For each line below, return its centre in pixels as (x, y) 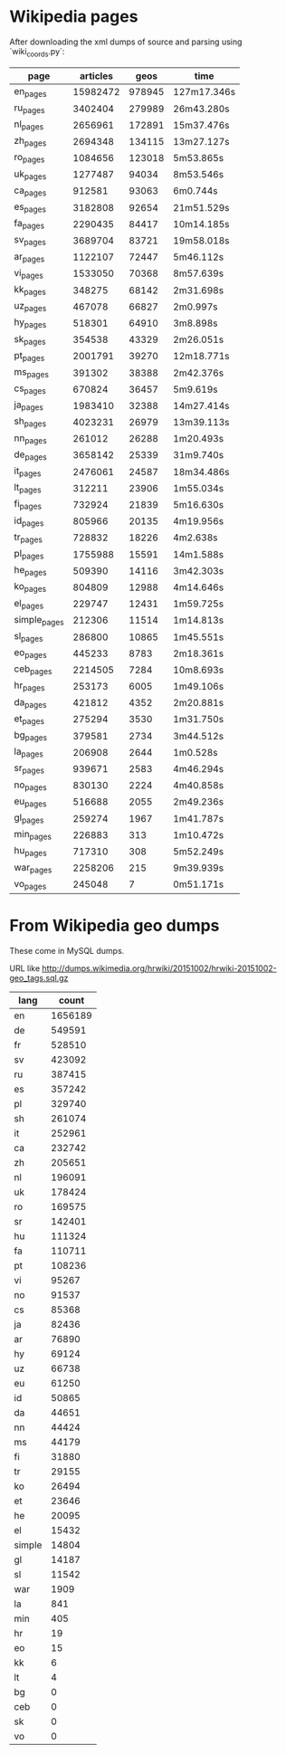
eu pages (30, 802)
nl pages (29, 125)
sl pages (29, 637)
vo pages (30, 884)
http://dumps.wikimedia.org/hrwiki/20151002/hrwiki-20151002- (160, 968)
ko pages (30, 587)
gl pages (29, 818)
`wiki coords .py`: (37, 52)
